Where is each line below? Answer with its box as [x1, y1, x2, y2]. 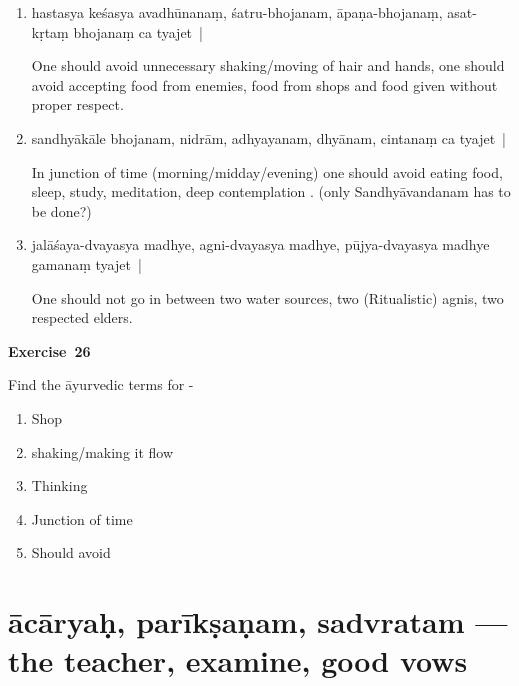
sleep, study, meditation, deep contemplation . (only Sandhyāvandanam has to [31, 181, 511, 202]
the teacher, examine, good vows [8, 640, 468, 681]
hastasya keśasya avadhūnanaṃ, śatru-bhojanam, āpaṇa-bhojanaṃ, [31, 2, 443, 22]
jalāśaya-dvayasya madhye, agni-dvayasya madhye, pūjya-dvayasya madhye [31, 234, 490, 255]
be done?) [31, 200, 92, 221]
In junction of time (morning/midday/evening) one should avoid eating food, [31, 161, 503, 182]
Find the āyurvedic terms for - [8, 374, 194, 395]
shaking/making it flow [31, 441, 174, 462]
